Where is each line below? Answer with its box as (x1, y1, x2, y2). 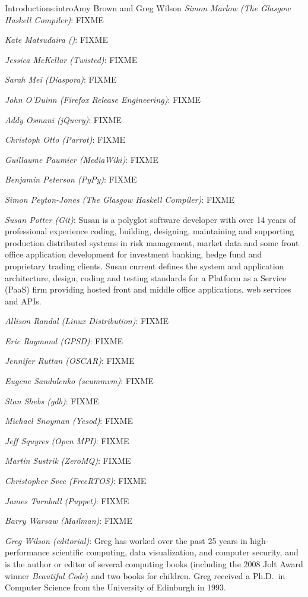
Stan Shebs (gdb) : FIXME (5, 394, 99, 407)
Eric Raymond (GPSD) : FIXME (5, 334, 123, 347)
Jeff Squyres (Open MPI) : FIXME (5, 434, 129, 447)
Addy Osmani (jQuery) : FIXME (5, 113, 122, 125)
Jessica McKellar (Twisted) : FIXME (5, 53, 138, 65)
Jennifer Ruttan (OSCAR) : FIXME (5, 354, 135, 367)
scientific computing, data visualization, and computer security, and (52, 546, 299, 558)
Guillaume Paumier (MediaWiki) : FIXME (5, 153, 158, 165)
